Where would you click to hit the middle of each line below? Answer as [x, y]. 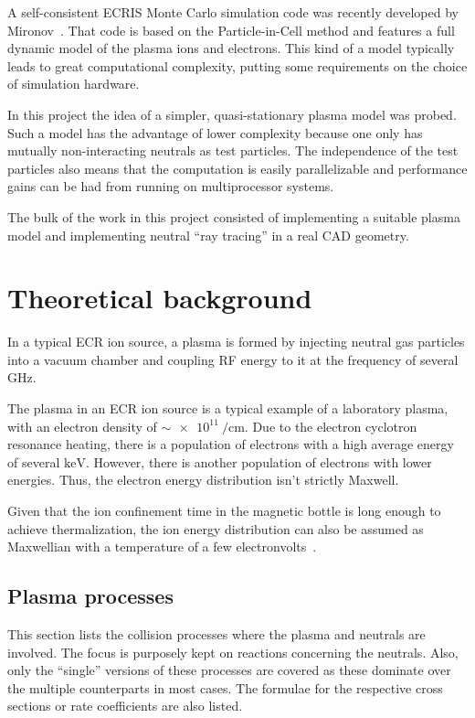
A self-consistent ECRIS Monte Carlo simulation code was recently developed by [233, 12]
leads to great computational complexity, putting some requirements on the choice [237, 65]
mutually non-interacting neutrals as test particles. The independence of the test [233, 150]
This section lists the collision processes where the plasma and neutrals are [216, 633]
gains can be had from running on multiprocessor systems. [171, 186]
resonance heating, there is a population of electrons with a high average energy [231, 444]
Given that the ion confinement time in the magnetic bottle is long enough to [224, 510]
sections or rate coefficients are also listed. [125, 706]
